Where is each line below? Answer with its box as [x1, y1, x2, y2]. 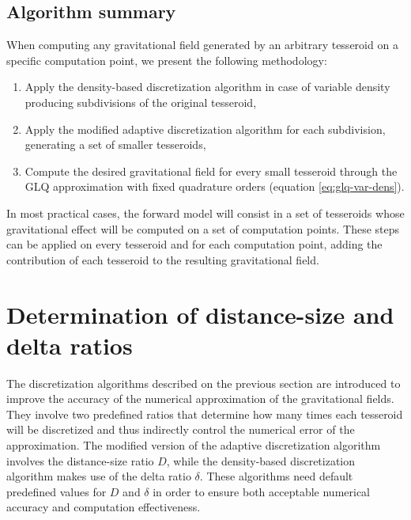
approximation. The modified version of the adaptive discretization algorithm [6, 437, 381, 454]
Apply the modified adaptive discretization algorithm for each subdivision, [25, 120, 386, 137]
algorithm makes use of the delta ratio [6, 468, 191, 484]
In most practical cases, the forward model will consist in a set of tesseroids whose [6, 204, 405, 221]
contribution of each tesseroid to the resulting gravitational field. [6, 251, 319, 268]
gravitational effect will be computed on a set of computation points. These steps [6, 220, 399, 237]
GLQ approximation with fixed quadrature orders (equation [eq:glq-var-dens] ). [25, 178, 405, 195]
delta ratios [6, 328, 133, 361]
